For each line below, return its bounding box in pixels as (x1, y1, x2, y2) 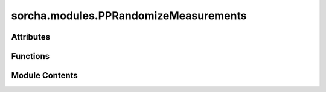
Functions (11, 51, 50, 61)
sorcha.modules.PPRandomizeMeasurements (11, 9, 247, 22)
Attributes (11, 32, 51, 42)
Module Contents (11, 70, 78, 81)
